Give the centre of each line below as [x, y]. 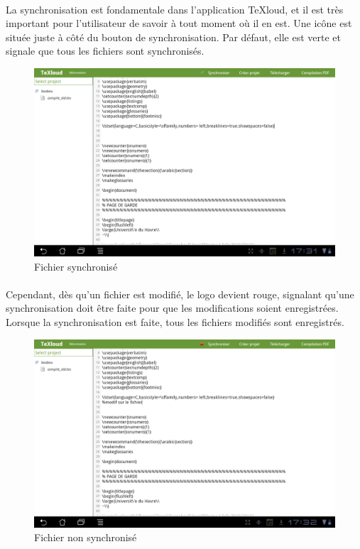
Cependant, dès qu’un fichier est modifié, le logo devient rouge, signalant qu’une [180, 294]
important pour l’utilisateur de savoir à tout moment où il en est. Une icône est [179, 23]
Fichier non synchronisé [86, 537]
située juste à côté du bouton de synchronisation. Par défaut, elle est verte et [174, 37]
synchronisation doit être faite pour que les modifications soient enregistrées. [172, 308]
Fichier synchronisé [76, 266]
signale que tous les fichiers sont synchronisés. [105, 51]
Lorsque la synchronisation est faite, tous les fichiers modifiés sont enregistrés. [175, 321]
